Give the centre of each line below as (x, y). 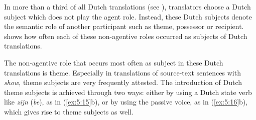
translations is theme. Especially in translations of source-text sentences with (122, 72)
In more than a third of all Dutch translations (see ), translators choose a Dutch (127, 6)
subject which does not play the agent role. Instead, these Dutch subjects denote (128, 16)
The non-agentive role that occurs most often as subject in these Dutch (114, 62)
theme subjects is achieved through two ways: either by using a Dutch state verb (128, 92)
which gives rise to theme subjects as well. (69, 111)
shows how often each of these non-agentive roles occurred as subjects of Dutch (126, 36)
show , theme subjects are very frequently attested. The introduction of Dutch (123, 82)
